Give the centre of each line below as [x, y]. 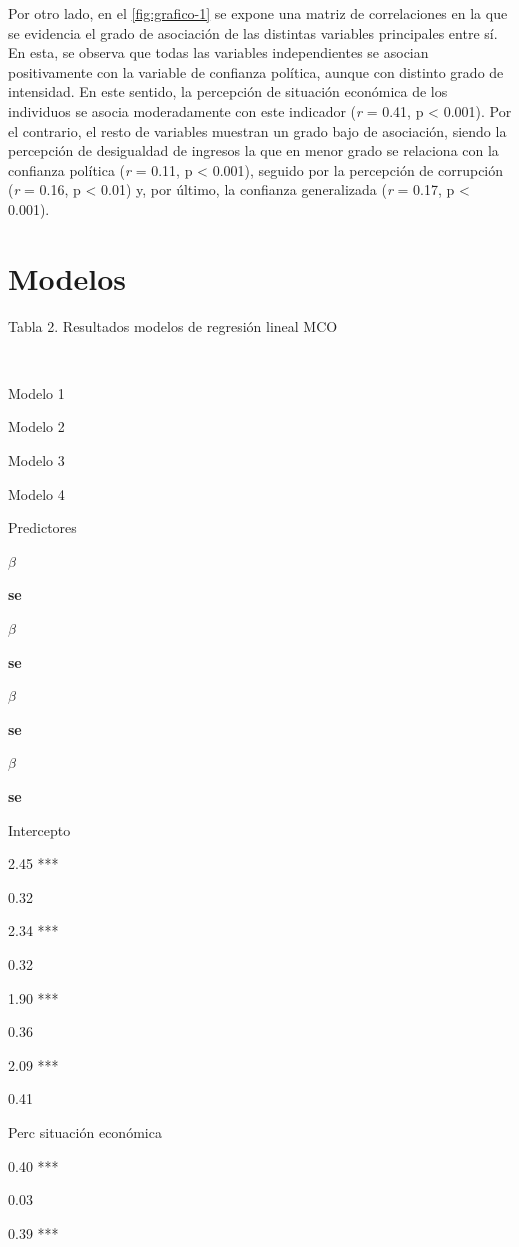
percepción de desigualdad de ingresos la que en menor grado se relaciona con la [253, 150]
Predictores [42, 527]
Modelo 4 [36, 493]
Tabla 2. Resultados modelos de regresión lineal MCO [173, 325]
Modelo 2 [36, 426]
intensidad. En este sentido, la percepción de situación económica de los [228, 91]
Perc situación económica [85, 1131]
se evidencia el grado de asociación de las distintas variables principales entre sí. [253, 32]
